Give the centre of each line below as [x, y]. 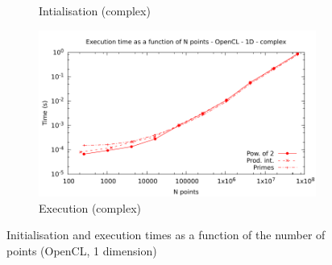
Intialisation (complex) [95, 10]
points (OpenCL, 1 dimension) [82, 250]
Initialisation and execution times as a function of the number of [166, 235]
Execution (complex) [90, 207]
